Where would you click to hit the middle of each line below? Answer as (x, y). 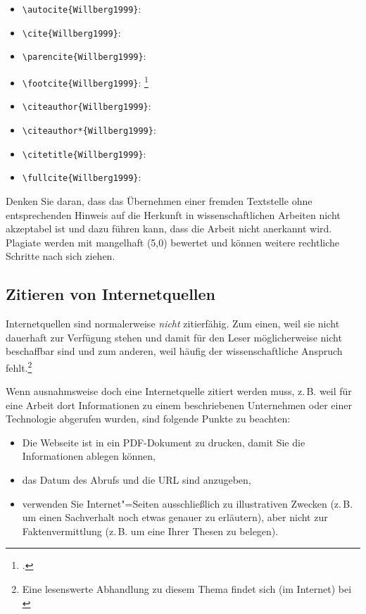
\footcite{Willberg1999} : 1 (85, 81)
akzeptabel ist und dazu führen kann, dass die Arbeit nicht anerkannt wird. (169, 228)
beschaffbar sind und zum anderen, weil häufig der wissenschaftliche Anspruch (174, 351)
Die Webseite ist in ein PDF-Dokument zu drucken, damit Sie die (164, 442)
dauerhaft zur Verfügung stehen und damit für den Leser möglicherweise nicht (174, 337)
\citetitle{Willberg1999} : (84, 153)
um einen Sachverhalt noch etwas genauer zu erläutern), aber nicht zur (175, 517)
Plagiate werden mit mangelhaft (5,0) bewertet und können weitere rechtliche (172, 242)
